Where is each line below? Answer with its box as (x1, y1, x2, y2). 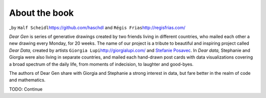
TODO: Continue (9, 86, 43, 92)
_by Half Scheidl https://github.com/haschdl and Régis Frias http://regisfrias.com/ (9, 25, 186, 31)
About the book (9, 7, 74, 18)
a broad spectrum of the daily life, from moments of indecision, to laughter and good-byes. (9, 61, 194, 67)
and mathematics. (9, 77, 46, 83)
